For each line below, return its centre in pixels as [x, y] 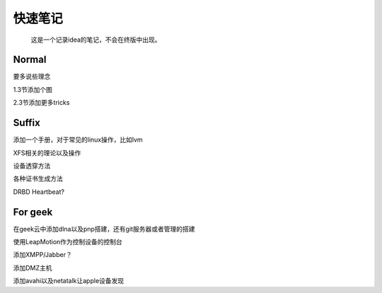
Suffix [27, 123]
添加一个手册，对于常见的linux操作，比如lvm [78, 140]
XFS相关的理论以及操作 [47, 153]
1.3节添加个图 [33, 89]
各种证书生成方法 [38, 179]
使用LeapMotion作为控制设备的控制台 [68, 242]
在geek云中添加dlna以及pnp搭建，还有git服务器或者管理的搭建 [104, 229]
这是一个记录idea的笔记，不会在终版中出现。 [96, 40]
